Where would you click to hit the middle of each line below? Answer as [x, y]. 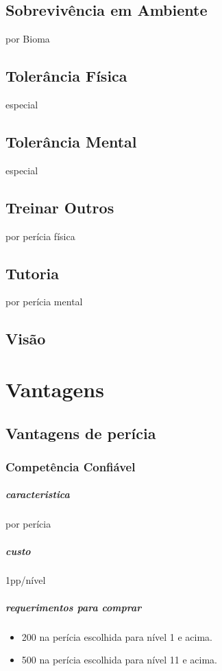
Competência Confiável [71, 466]
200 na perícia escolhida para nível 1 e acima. [117, 636]
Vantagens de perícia [81, 433]
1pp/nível [26, 580]
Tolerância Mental [71, 141]
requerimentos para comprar [74, 607]
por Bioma [28, 39]
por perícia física [40, 236]
